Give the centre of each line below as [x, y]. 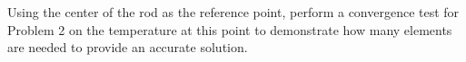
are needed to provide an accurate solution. [128, 47]
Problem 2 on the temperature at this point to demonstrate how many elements [230, 29]
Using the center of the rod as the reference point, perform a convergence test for [233, 12]
